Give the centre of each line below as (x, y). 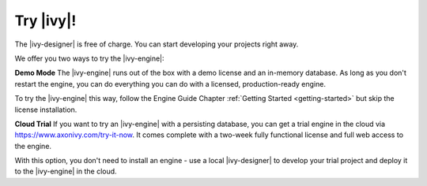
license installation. (46, 110)
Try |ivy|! (45, 20)
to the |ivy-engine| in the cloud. (66, 171)
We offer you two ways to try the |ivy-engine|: (89, 58)
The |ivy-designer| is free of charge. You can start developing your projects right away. (157, 44)
